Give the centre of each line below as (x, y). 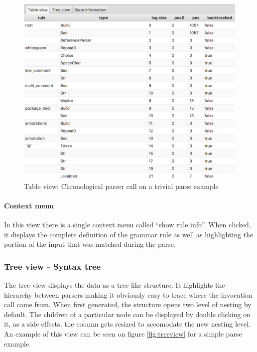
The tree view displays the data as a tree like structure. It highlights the (115, 285)
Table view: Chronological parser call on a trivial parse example (121, 186)
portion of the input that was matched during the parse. (90, 244)
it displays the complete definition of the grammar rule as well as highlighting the (129, 234)
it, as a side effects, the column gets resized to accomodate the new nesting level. (128, 324)
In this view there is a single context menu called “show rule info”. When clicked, (128, 225)
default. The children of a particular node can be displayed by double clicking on (127, 314)
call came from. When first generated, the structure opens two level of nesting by (128, 304)
